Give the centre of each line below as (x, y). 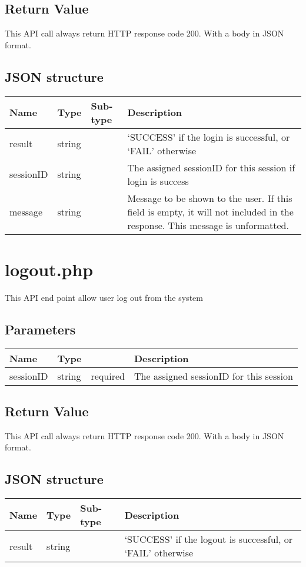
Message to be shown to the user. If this (210, 198)
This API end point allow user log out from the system (104, 297)
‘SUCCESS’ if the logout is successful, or (209, 539)
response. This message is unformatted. (208, 225)
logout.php (49, 269)
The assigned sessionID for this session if (211, 167)
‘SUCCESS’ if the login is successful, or (209, 137)
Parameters (40, 329)
